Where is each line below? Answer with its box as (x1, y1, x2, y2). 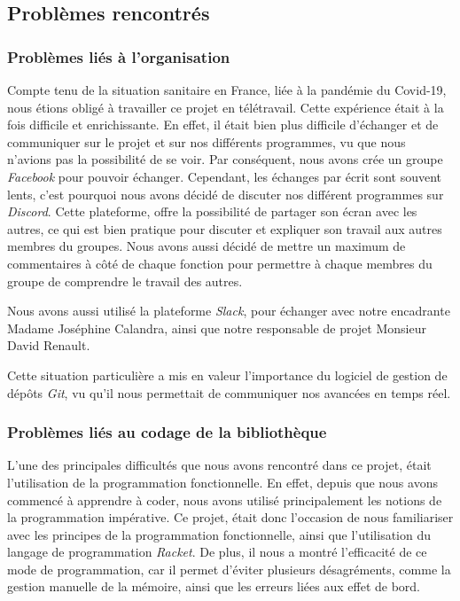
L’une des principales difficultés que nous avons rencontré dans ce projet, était (7, 456, 432, 474)
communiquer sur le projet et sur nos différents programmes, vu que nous (7, 132, 406, 151)
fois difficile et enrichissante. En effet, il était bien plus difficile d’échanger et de (7, 115, 439, 134)
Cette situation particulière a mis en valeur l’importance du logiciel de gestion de (7, 365, 448, 384)
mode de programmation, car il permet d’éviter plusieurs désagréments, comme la (7, 559, 451, 578)
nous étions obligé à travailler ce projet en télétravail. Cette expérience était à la (7, 98, 444, 116)
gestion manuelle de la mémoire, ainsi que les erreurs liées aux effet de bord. (7, 577, 421, 596)
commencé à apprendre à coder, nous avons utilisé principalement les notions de (7, 490, 442, 509)
